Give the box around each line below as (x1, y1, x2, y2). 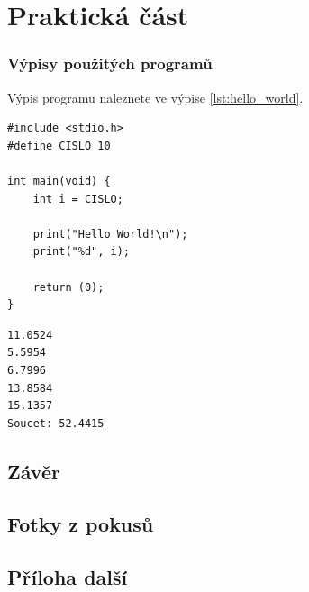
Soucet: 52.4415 (7, 416, 105, 430)
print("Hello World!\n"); (32, 227, 188, 241)
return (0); (32, 280, 105, 294)
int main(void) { (7, 174, 111, 187)
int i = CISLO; (32, 192, 123, 205)
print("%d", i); (32, 245, 131, 259)
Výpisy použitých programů (7, 52, 213, 75)
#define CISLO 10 (7, 139, 111, 152)
